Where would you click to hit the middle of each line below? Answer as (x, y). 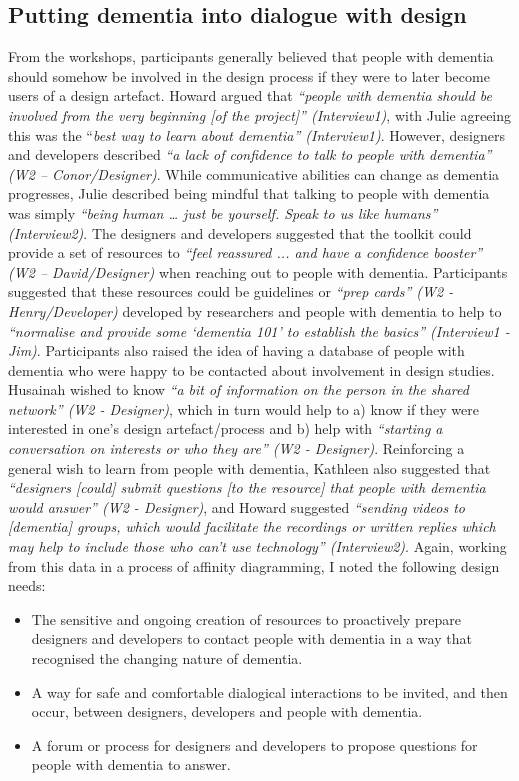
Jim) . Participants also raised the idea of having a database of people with (236, 350)
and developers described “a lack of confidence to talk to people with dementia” (250, 154)
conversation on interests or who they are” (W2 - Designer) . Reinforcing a (236, 448)
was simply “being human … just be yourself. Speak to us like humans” (223, 212)
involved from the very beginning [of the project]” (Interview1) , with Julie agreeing (260, 114)
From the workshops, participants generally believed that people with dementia (251, 56)
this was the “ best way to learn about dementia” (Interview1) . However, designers (256, 134)
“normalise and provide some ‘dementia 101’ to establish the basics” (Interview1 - (259, 330)
